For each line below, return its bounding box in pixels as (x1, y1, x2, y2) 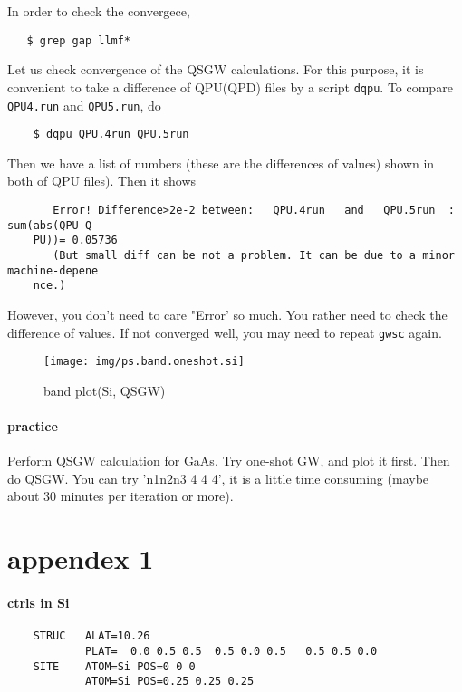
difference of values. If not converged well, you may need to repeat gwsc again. (7, 322, 442, 341)
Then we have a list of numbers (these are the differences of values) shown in (7, 153, 435, 172)
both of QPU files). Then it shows (7, 171, 197, 190)
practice (7, 417, 58, 436)
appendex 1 (7, 540, 154, 577)
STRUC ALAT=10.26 (33, 630, 150, 643)
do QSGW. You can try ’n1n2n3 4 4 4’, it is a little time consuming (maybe (7, 468, 429, 487)
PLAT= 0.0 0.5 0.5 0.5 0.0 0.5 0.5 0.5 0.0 (84, 644, 378, 658)
